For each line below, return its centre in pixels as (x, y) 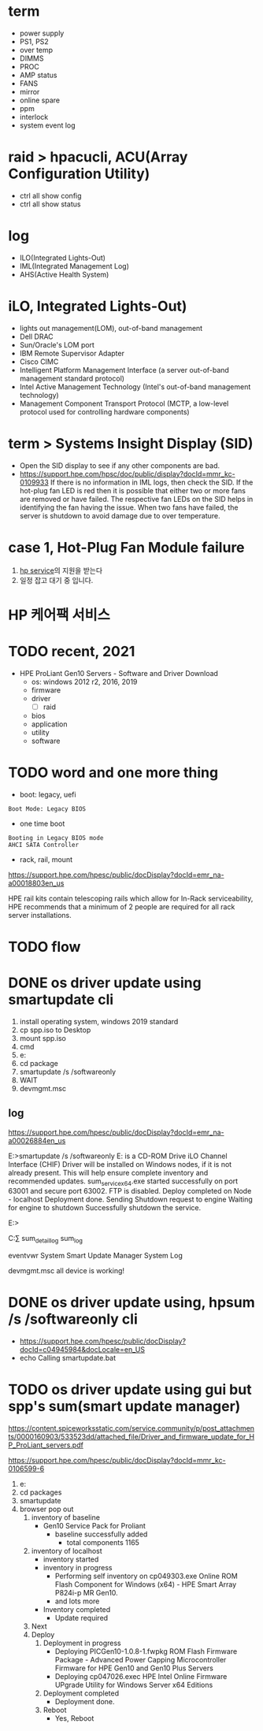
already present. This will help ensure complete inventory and (108, 1172)
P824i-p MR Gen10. (86, 1593)
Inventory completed (77, 1610)
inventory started (71, 1559)
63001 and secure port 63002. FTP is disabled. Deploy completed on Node (130, 1191)
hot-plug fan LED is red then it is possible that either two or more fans (133, 490)
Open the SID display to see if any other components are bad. (120, 465)
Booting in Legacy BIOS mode (56, 838)
